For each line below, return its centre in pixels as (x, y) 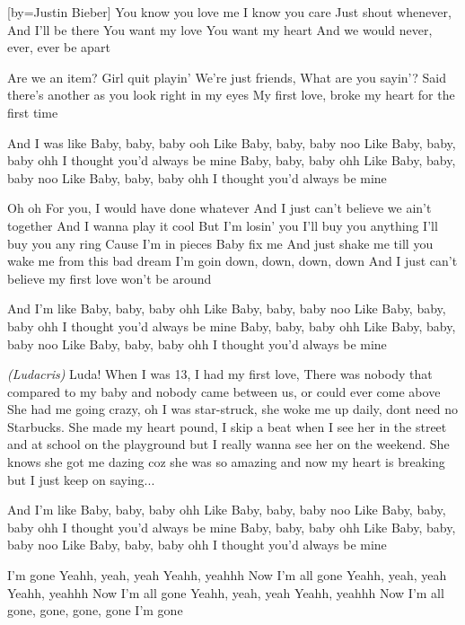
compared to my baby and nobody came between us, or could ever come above (224, 391)
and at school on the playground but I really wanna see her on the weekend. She (228, 444)
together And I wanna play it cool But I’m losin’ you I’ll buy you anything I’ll (223, 225)
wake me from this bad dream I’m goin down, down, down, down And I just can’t (232, 261)
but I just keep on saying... (81, 479)
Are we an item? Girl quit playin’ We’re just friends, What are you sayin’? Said (227, 77)
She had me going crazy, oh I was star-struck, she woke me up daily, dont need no (233, 409)
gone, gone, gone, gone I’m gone (95, 610)
